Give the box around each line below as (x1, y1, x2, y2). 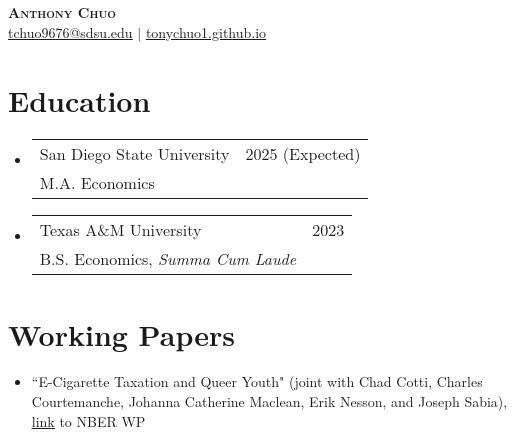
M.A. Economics (39, 171, 155, 195)
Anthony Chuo (8, 2, 116, 22)
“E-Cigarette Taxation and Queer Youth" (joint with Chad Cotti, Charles (31, 371, 483, 392)
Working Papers (8, 313, 235, 354)
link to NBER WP (31, 410, 146, 431)
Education (8, 80, 151, 121)
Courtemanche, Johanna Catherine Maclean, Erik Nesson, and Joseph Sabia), (31, 391, 508, 412)
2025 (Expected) (245, 142, 361, 166)
